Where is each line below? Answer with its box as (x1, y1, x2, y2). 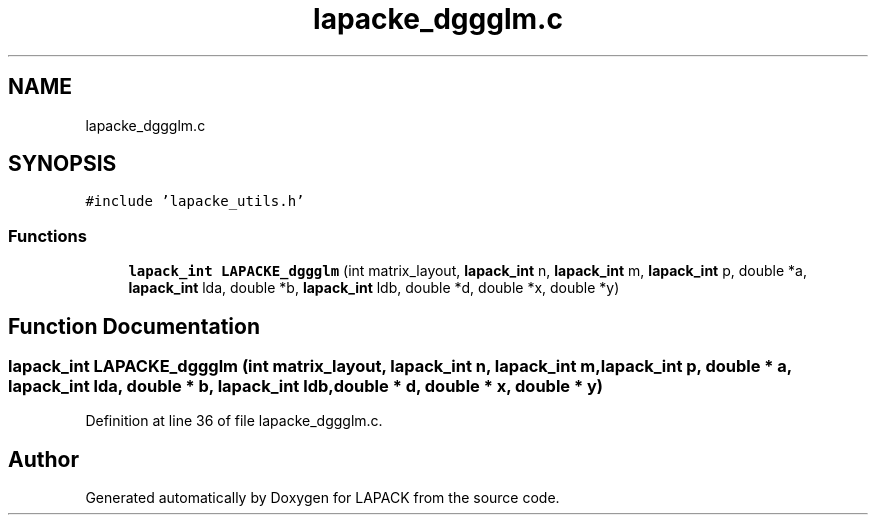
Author (8, 446, 79, 472)
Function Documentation (8, 313, 260, 339)
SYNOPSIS (8, 151, 117, 177)
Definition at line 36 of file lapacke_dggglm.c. (85, 412, 383, 430)
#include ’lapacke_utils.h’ (85, 193, 305, 210)
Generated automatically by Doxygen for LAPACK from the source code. (85, 489, 560, 507)
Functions (8, 225, 87, 246)
